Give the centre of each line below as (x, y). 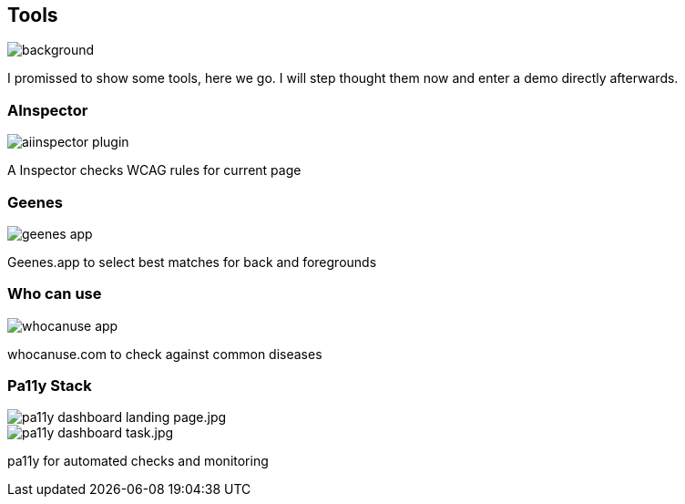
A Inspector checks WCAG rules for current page (154, 170)
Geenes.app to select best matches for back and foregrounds (192, 262)
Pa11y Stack (50, 386)
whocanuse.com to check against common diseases (165, 354)
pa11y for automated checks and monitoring (138, 461)
